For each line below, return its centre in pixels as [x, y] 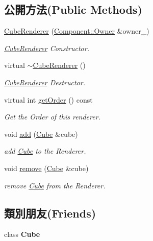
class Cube [22, 234]
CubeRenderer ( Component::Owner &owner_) [77, 31]
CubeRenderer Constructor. [47, 48]
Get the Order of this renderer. [52, 117]
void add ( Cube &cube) [41, 134]
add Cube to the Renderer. [45, 151]
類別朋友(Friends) [50, 213]
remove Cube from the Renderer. [55, 185]
